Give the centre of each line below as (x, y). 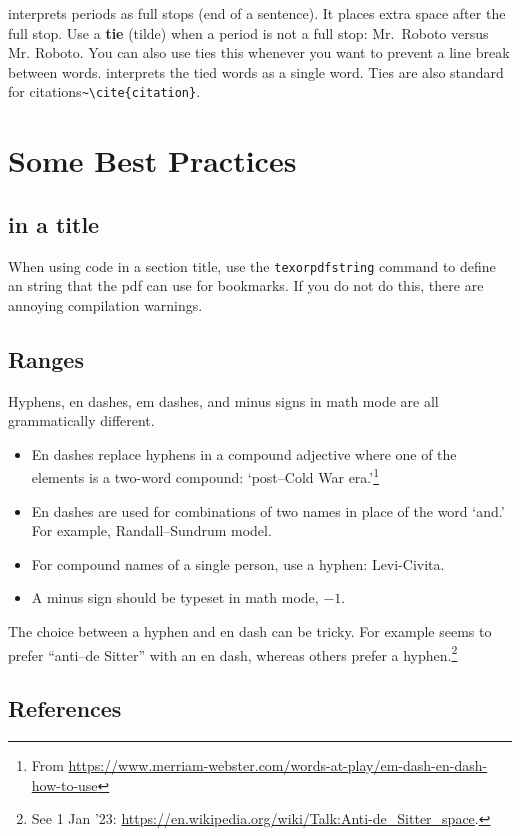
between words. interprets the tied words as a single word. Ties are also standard (256, 71)
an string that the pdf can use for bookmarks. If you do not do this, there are (246, 285)
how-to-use (64, 784)
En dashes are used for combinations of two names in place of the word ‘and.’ (268, 510)
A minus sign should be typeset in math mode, (175, 597)
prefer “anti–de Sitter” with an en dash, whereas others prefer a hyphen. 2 (233, 653)
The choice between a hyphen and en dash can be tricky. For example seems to (250, 631)
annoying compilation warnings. (105, 304)
